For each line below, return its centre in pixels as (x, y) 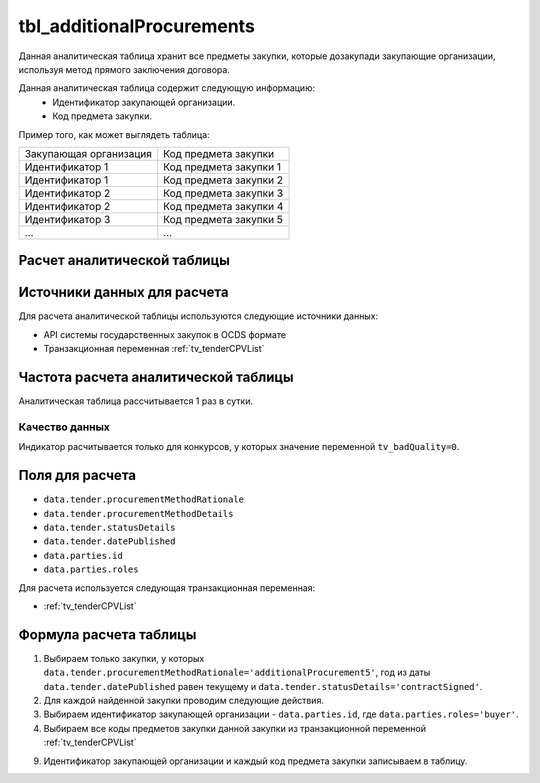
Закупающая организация (88, 153)
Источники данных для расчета (123, 292)
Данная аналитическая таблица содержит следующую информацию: (166, 88)
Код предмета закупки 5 (223, 219)
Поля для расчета (77, 475)
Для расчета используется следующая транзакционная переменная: (167, 587)
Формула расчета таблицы (107, 634)
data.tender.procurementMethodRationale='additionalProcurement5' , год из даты (237, 672)
